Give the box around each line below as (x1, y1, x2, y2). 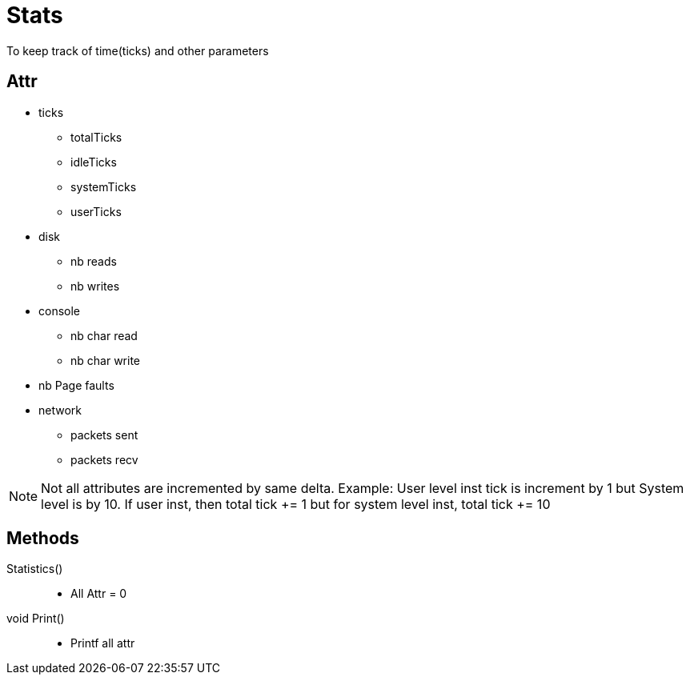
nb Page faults (38, 378, 114, 392)
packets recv (70, 452, 138, 467)
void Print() (6, 611, 65, 626)
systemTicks (70, 179, 137, 194)
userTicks (70, 204, 122, 218)
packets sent (70, 427, 138, 442)
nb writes (70, 278, 120, 293)
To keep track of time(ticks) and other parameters (6, 43, 269, 58)
